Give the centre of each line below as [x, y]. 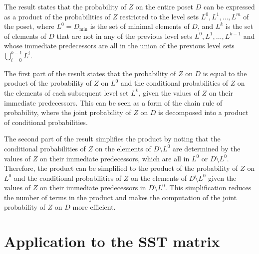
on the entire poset [164, 6]
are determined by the [206, 148]
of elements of [25, 36]
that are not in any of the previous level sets [125, 36]
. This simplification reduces [208, 188]
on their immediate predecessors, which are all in [115, 158]
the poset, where [29, 26]
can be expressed [229, 6]
